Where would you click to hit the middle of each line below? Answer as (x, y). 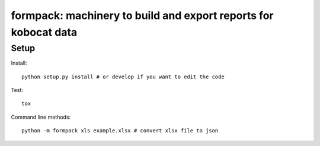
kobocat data (44, 32)
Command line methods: (41, 117)
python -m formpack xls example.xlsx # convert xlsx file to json (120, 131)
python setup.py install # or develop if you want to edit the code (123, 77)
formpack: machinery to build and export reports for (142, 15)
